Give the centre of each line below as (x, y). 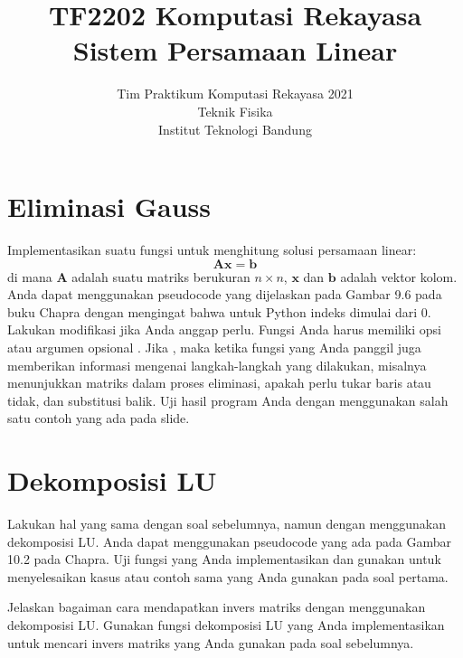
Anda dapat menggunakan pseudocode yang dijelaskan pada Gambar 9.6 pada (225, 294)
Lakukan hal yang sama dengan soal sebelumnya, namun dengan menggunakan (227, 524)
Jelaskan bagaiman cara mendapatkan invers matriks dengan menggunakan (217, 607)
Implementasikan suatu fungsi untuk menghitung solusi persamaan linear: (212, 250)
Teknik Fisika (235, 111)
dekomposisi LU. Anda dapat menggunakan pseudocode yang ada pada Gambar (229, 541)
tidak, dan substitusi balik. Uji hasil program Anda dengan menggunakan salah (228, 400)
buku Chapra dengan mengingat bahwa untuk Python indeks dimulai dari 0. (219, 311)
